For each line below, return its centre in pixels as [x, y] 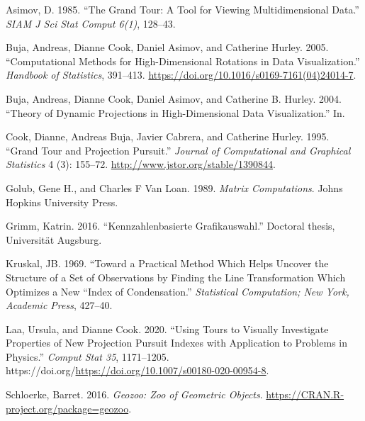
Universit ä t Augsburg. [54, 239]
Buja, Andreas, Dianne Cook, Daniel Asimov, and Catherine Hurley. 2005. [167, 47]
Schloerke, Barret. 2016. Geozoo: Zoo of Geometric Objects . [134, 394]
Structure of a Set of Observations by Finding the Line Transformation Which [176, 277]
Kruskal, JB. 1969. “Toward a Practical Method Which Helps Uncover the [167, 263]
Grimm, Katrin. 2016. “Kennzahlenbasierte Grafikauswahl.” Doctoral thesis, [170, 226]
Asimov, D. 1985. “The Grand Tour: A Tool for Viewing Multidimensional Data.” [182, 9]
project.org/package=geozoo [67, 408]
